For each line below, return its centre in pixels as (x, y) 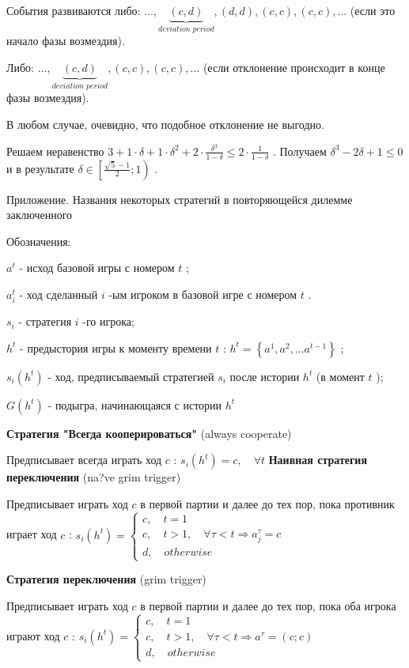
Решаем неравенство (55, 151)
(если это (373, 10)
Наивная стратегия (318, 460)
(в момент (340, 376)
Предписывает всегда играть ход (84, 460)
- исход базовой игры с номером (97, 268)
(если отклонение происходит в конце (294, 68)
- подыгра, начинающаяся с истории (135, 404)
